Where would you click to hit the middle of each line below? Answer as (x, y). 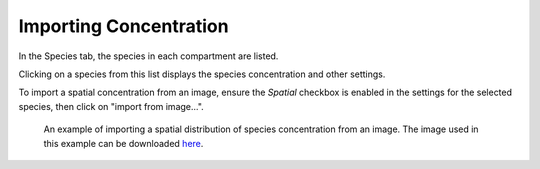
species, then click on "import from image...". (111, 106)
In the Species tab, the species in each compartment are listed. (148, 56)
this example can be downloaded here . (123, 143)
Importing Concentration (123, 26)
